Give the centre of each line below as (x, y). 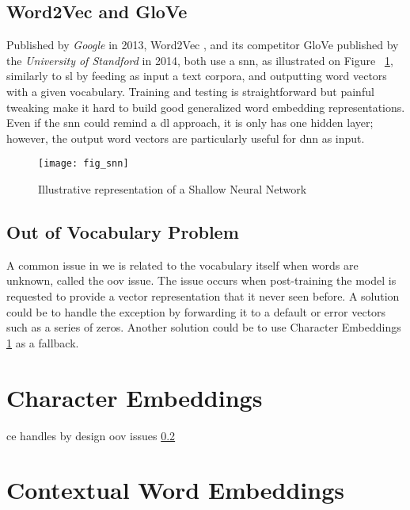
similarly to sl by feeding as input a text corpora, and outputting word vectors (197, 76)
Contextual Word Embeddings (176, 490)
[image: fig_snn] (84, 164)
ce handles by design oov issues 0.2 (91, 435)
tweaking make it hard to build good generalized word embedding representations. (206, 107)
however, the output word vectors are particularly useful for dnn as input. (186, 138)
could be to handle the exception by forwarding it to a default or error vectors (196, 311)
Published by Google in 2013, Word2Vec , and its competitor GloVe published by (203, 45)
